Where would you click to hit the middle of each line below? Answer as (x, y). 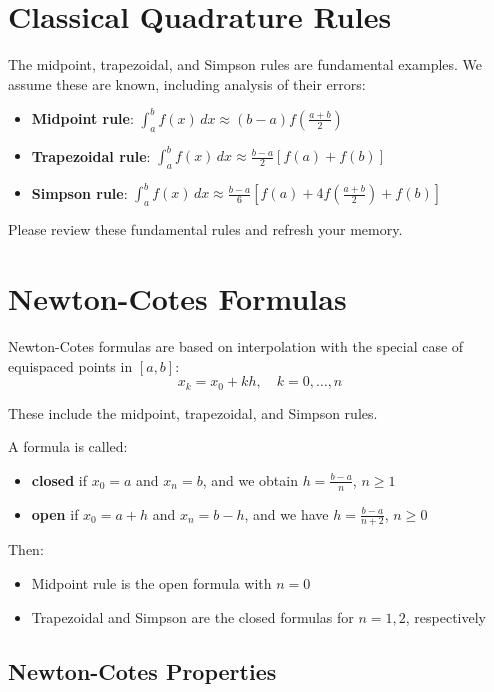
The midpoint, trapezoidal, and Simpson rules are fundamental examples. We (245, 64)
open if (55, 513)
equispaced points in (70, 365)
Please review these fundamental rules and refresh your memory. (205, 229)
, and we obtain (250, 479)
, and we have (286, 513)
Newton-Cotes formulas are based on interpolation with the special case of (236, 345)
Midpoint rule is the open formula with (151, 583)
